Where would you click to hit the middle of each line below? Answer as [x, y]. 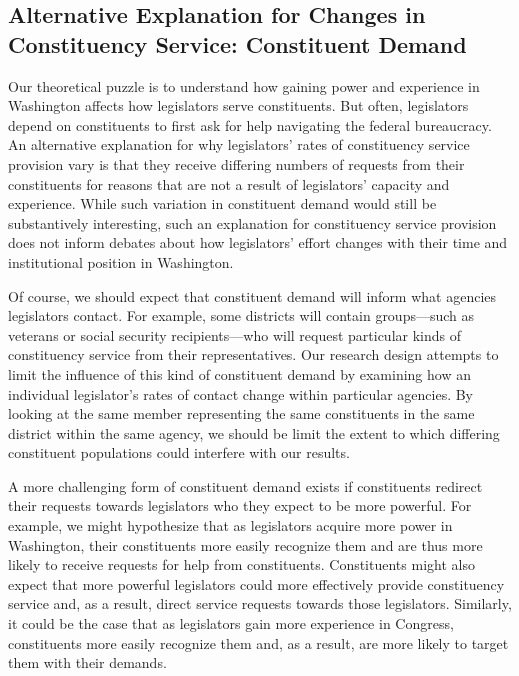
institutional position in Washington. [121, 261]
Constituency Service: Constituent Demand [237, 43]
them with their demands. [87, 662]
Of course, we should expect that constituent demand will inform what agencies [252, 295]
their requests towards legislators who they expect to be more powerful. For [240, 505]
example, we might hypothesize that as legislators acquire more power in [230, 525]
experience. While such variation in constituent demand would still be [222, 203]
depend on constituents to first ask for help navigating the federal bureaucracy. [250, 124]
